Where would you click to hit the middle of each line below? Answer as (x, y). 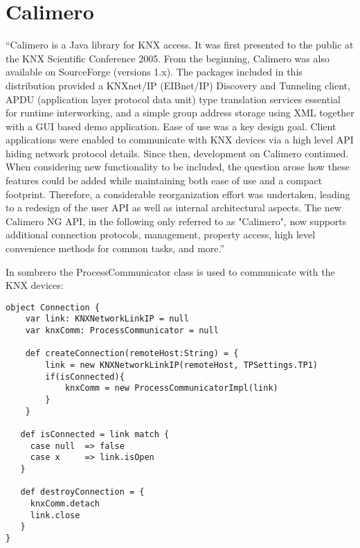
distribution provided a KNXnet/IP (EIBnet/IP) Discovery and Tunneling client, (178, 85)
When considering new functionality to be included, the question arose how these (178, 167)
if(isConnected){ (85, 377)
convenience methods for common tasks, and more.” (115, 248)
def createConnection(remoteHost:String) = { (132, 354)
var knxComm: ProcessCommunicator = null (122, 331)
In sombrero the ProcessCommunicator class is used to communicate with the (170, 271)
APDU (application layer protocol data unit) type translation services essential (173, 99)
